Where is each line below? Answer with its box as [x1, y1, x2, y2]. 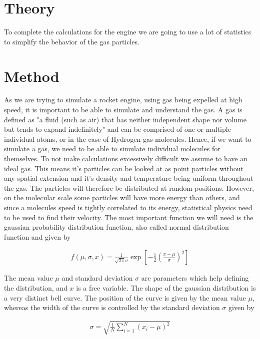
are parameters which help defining [141, 273, 249, 283]
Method [4, 65, 59, 86]
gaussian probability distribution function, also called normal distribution [4, 222, 229, 232]
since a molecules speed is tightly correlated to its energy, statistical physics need [4, 202, 252, 212]
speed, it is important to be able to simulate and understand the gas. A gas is [4, 104, 242, 115]
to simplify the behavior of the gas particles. [4, 36, 139, 46]
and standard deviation [61, 273, 133, 283]
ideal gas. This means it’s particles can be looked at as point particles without [4, 163, 243, 173]
